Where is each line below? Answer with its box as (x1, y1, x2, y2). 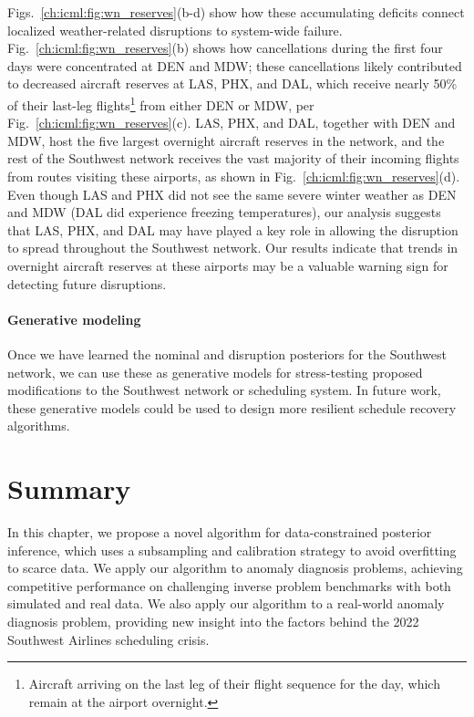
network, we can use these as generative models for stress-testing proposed (7, 362, 423, 381)
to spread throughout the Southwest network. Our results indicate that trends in (7, 238, 459, 257)
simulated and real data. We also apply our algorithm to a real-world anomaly (7, 594, 445, 613)
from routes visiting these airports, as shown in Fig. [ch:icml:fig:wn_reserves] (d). (7, 167, 460, 185)
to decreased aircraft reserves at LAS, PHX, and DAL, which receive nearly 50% (7, 74, 458, 93)
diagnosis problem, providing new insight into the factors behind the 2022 (7, 612, 419, 631)
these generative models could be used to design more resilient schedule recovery (7, 398, 457, 417)
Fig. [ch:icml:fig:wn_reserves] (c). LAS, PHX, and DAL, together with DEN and (7, 113, 456, 132)
